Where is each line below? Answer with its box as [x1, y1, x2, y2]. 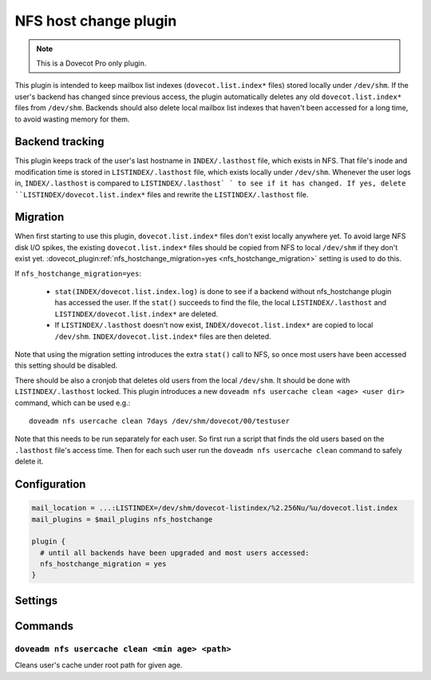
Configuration [14, 477, 86, 491]
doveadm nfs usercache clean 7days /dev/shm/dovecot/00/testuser [29, 416, 291, 425]
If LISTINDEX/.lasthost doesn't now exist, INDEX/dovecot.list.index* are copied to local [54, 320, 374, 330]
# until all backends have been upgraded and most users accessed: [40, 548, 310, 557]
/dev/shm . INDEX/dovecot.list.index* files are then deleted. [54, 332, 271, 341]
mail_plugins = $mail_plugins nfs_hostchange [31, 515, 213, 523]
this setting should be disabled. [14, 360, 118, 371]
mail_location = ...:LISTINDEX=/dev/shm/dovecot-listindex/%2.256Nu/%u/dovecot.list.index [31, 503, 398, 513]
